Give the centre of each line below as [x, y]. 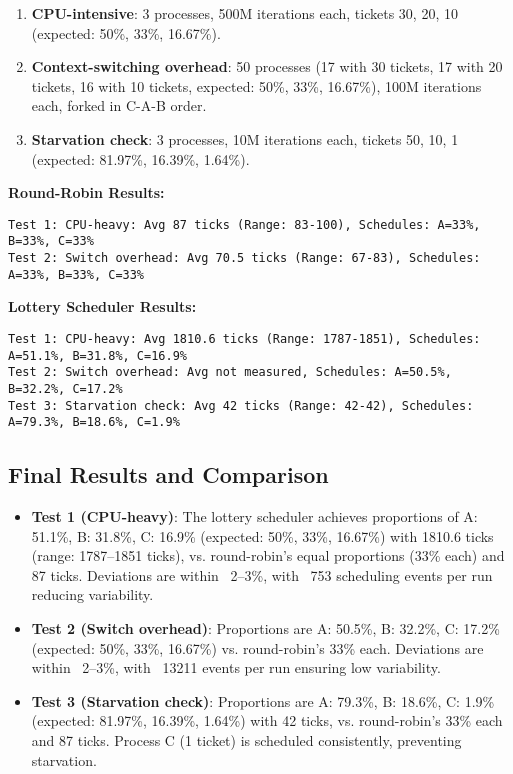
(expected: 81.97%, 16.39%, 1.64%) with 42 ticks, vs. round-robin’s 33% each [267, 720]
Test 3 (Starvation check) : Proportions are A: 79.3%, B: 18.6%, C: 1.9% [263, 700]
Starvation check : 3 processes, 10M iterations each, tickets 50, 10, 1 [245, 138]
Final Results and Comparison [168, 474]
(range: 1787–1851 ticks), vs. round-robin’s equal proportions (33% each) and [268, 555]
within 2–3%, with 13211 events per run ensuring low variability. [236, 667]
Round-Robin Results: [86, 192]
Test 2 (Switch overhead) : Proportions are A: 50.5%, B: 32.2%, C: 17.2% [265, 628]
